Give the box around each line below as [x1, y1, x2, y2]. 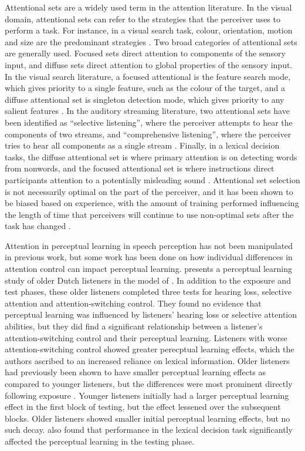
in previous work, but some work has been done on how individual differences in [5, 251, 293, 263]
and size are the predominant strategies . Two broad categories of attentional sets [5, 35, 297, 48]
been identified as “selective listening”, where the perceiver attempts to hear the [5, 116, 293, 128]
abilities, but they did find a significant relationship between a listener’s [5, 320, 263, 332]
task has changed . [5, 220, 71, 232]
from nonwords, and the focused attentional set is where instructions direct [5, 162, 274, 174]
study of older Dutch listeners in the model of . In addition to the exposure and [5, 274, 291, 286]
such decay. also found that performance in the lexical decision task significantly [5, 423, 293, 436]
